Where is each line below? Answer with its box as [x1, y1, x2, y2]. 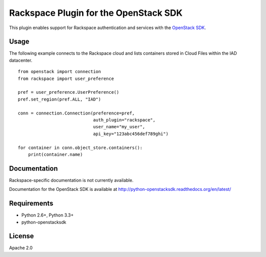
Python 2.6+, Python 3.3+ [21, 212, 74, 218]
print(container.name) [28, 151, 83, 157]
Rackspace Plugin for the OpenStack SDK [9, 7, 183, 18]
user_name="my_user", [93, 124, 145, 130]
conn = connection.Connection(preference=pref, [18, 110, 135, 116]
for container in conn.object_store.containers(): [18, 145, 143, 150]
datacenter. [9, 57, 33, 63]
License [9, 232, 34, 240]
